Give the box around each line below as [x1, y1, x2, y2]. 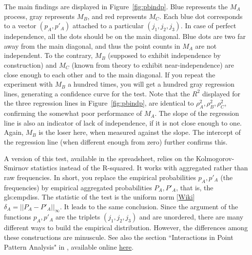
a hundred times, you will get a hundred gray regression [68, 79, 235, 89]
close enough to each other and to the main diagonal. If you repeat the [4, 69, 215, 79]
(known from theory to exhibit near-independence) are [71, 59, 234, 70]
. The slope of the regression [155, 108, 239, 118]
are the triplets [56, 212, 100, 222]
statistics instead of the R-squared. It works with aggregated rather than [31, 163, 248, 173]
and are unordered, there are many [139, 212, 244, 222]
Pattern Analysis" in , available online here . [4, 241, 134, 252]
